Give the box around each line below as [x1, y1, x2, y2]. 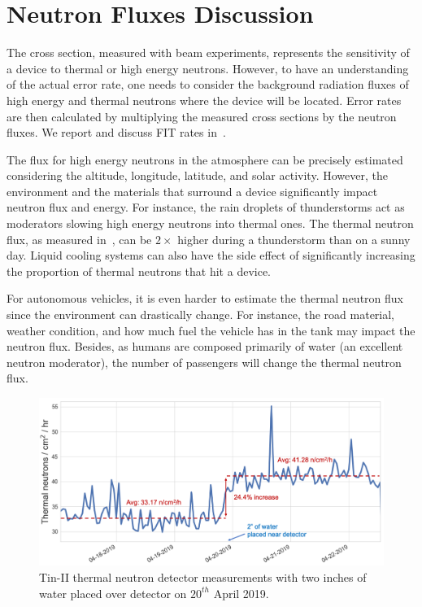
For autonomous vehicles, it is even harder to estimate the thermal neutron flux [7, 290, 403, 307]
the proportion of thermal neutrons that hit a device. [7, 262, 271, 279]
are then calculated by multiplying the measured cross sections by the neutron [7, 107, 397, 124]
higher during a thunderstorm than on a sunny [177, 230, 411, 247]
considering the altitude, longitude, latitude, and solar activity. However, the [7, 167, 388, 184]
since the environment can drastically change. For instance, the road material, [7, 306, 395, 323]
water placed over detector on [39, 584, 187, 601]
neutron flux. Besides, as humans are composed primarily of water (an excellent [7, 338, 403, 355]
